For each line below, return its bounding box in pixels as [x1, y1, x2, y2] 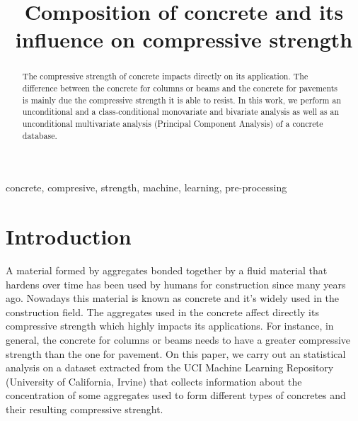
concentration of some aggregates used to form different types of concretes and [6, 388, 346, 403]
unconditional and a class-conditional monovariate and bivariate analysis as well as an [22, 106, 340, 118]
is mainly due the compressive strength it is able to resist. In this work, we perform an [22, 94, 342, 106]
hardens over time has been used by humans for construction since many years [6, 276, 346, 291]
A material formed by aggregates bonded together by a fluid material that [6, 263, 328, 278]
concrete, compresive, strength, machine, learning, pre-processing [6, 180, 287, 195]
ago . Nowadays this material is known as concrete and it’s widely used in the [6, 291, 340, 305]
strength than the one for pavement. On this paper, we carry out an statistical [6, 346, 346, 361]
